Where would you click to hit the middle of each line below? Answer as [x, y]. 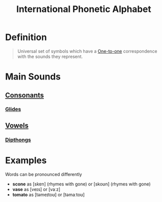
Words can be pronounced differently [44, 174]
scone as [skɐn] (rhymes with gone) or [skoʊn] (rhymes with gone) [81, 184]
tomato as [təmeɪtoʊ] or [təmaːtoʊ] [48, 194]
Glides [13, 109]
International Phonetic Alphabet [84, 9]
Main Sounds [33, 77]
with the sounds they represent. [50, 56]
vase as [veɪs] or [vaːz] [36, 189]
